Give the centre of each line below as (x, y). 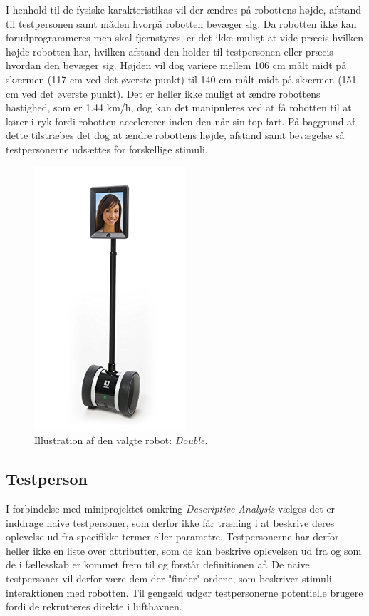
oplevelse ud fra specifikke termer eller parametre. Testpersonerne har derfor (172, 537)
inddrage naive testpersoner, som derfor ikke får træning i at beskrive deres (170, 522)
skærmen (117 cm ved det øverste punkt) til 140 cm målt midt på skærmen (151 (181, 79)
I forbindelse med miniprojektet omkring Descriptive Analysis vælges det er (171, 509)
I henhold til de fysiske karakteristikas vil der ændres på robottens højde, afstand (183, 9)
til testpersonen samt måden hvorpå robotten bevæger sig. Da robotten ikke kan (181, 23)
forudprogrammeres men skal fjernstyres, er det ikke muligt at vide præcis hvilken (184, 37)
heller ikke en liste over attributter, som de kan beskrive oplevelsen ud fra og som (184, 550)
